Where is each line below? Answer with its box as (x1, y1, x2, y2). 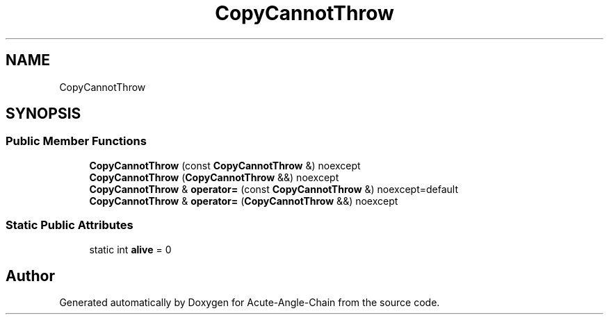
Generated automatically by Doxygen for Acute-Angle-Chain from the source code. (59, 296, 440, 309)
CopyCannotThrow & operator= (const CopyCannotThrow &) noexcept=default (89, 183, 459, 195)
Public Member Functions (6, 134, 147, 149)
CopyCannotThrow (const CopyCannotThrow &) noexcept (89, 159, 361, 171)
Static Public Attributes (6, 218, 133, 233)
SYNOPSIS (6, 105, 81, 123)
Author (6, 267, 55, 285)
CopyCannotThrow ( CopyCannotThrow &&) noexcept (89, 171, 339, 183)
